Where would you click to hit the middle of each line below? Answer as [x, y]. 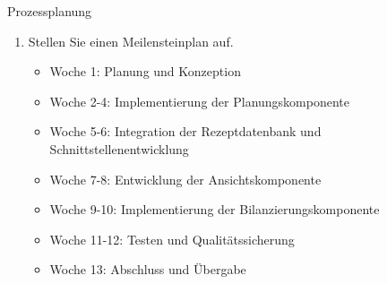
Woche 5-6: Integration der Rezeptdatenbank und [185, 131]
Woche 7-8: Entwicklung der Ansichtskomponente [185, 179]
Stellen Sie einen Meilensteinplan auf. [131, 41]
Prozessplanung [50, 11]
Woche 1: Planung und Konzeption [145, 71]
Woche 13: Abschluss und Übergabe [148, 269]
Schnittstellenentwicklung [119, 148]
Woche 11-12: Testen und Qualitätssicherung [172, 239]
